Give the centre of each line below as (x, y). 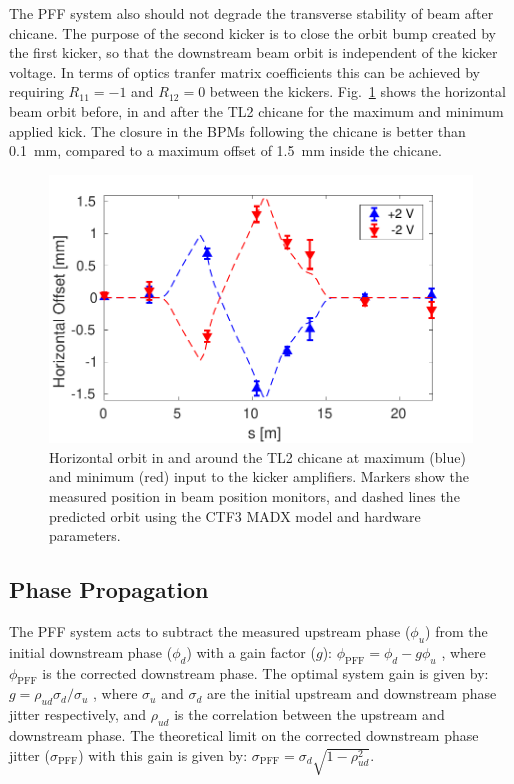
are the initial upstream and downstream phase (351, 693)
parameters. (85, 535)
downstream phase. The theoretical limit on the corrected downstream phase (244, 734)
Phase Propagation (109, 589)
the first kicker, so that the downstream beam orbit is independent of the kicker (253, 52)
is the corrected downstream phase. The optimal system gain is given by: (265, 672)
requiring (36, 91)
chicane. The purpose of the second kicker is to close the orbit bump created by (252, 32)
